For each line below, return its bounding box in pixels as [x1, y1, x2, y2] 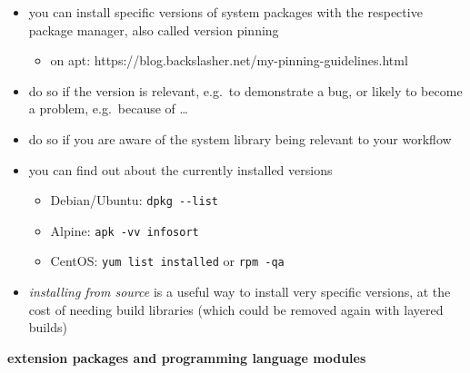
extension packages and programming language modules [7, 348, 366, 367]
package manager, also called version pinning [28, 20, 279, 39]
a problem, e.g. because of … [28, 99, 188, 118]
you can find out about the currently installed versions [28, 160, 333, 179]
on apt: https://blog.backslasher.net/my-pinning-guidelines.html [50, 51, 408, 70]
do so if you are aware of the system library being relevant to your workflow [28, 129, 452, 148]
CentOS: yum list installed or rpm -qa [50, 251, 285, 270]
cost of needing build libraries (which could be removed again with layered [28, 299, 444, 319]
